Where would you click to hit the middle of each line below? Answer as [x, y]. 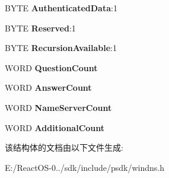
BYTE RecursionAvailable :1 [61, 48]
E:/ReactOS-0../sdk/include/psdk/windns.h [85, 167]
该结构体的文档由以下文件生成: [64, 147]
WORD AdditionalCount [55, 127]
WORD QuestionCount [51, 67]
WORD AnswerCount [48, 88]
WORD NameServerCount [58, 107]
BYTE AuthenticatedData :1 [61, 8]
